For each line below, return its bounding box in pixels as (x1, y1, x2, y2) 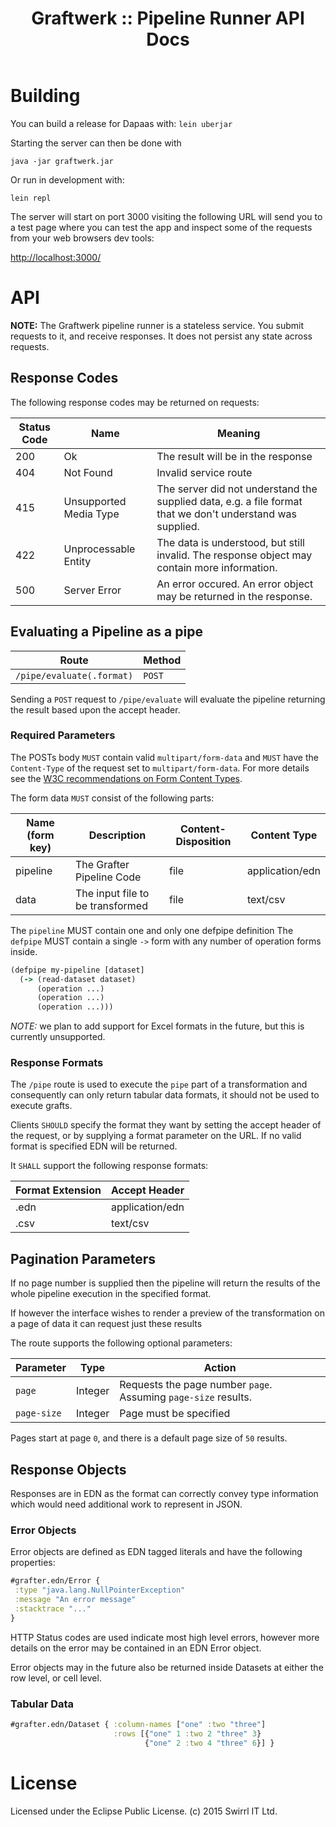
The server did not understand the (156, 482, 318, 496)
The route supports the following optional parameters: (10, 1337, 233, 1349)
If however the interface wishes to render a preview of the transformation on (10, 1307, 325, 1319)
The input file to (74, 886, 150, 900)
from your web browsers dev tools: (10, 232, 155, 244)
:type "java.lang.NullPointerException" (14, 1585, 186, 1596)
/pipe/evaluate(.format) (15, 670, 134, 681)
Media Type (63, 507, 120, 521)
